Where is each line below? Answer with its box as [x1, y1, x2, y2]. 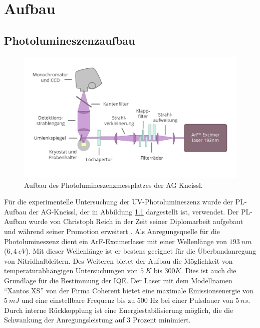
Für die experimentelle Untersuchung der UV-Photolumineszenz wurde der [4, 196, 233, 207]
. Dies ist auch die [181, 265, 236, 276]
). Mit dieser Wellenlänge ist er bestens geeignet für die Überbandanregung [26, 246, 256, 256]
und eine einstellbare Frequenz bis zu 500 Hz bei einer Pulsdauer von [21, 295, 233, 305]
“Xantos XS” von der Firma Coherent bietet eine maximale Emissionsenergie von [4, 285, 253, 295]
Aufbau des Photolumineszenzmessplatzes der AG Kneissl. [24, 179, 203, 190]
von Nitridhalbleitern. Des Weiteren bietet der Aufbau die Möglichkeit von [4, 255, 233, 266]
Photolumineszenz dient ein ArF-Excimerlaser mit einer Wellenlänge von [4, 236, 227, 246]
